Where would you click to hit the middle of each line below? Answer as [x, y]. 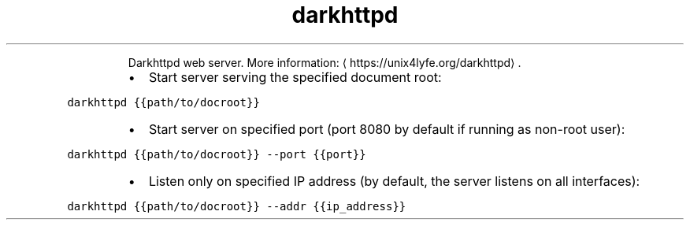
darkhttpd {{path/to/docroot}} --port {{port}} [217, 154]
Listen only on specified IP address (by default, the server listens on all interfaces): [394, 181]
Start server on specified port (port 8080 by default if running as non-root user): [387, 129]
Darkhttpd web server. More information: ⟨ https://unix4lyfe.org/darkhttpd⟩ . [325, 62]
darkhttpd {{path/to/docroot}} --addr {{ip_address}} [237, 206]
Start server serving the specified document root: [295, 77]
